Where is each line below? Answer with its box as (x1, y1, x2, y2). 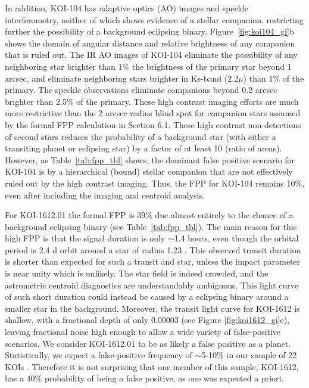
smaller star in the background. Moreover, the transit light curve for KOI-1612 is (5, 302, 300, 314)
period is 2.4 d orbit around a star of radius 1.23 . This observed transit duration (5, 243, 301, 256)
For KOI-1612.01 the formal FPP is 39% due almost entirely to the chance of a (5, 209, 294, 221)
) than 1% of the (243, 72, 304, 84)
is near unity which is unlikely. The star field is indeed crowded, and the (5, 267, 269, 280)
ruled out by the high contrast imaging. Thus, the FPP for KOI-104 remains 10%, (5, 176, 305, 189)
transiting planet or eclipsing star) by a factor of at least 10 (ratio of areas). (5, 142, 282, 154)
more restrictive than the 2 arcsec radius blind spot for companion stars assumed (5, 107, 301, 119)
